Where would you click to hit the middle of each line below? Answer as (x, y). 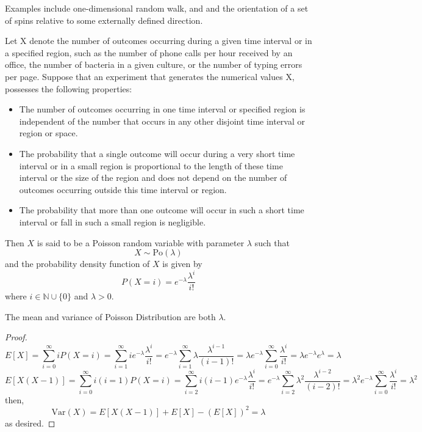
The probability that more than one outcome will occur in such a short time (162, 210)
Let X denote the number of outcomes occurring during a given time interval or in (159, 41)
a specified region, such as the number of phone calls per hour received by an (149, 52)
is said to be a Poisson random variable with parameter (141, 242)
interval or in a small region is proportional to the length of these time (151, 165)
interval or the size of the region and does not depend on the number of (153, 178)
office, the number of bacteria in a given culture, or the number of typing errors (154, 64)
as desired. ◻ (30, 423)
